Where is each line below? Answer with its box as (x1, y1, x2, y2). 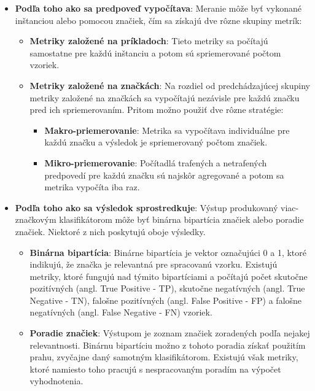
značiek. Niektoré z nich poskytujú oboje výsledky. (15, 225, 206, 238)
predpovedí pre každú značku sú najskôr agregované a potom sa (44, 168, 284, 181)
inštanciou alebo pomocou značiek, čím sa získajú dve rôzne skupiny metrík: (15, 14, 302, 26)
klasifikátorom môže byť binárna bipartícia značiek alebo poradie (59, 213, 304, 226)
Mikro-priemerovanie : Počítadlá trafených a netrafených (44, 156, 267, 169)
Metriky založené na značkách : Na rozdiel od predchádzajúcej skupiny (29, 79, 311, 91)
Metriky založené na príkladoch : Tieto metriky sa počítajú (29, 34, 268, 47)
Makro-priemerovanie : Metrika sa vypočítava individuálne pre (44, 123, 290, 136)
